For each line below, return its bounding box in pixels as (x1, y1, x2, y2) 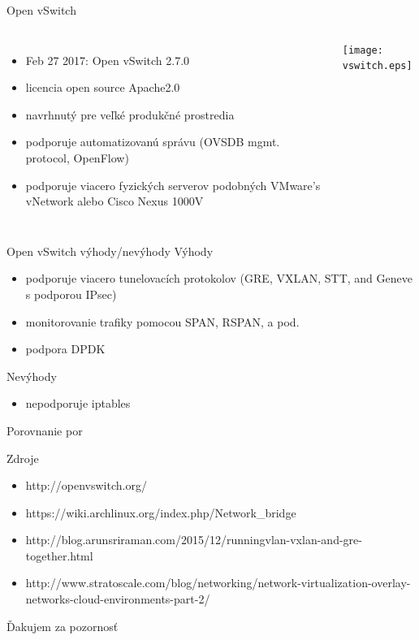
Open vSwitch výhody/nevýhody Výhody (6, 242, 214, 259)
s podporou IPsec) (25, 285, 117, 302)
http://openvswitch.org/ (25, 477, 147, 494)
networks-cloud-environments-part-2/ (25, 590, 210, 608)
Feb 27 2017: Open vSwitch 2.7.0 (25, 51, 190, 68)
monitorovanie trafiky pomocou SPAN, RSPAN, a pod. (25, 313, 300, 330)
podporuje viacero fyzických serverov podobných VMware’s (25, 176, 321, 193)
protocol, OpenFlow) (25, 149, 129, 166)
